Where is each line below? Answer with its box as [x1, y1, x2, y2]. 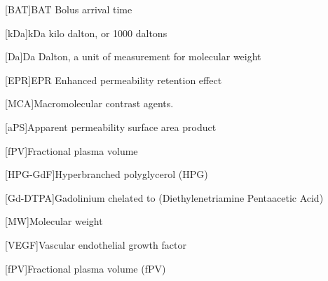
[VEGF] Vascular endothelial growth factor [5, 237, 186, 252]
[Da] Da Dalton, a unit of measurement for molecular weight [5, 49, 261, 64]
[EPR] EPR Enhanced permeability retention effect [5, 72, 222, 87]
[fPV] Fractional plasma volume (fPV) [5, 261, 166, 275]
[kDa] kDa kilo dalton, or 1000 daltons [5, 25, 168, 40]
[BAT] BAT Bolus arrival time [5, 2, 132, 16]
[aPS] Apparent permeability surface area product [5, 119, 217, 134]
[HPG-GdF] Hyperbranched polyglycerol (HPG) [5, 167, 208, 181]
